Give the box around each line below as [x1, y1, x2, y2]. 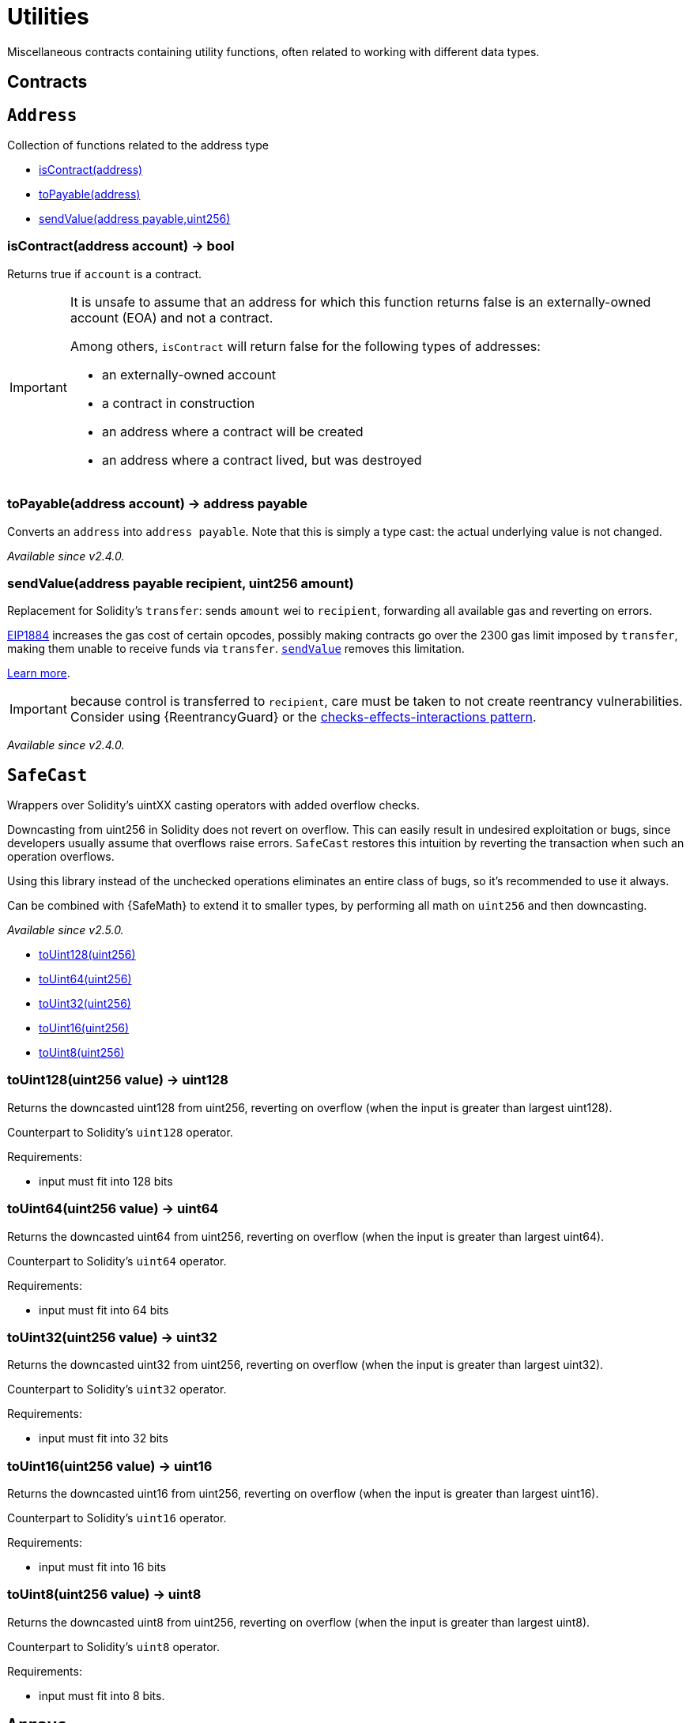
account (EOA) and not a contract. [70, 309, 273, 326]
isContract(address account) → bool [7, 238, 235, 254]
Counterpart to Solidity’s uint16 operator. [7, 1511, 227, 1525]
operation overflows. [7, 850, 115, 864]
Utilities [7, 3, 89, 30]
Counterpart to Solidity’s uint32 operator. [7, 1382, 227, 1397]
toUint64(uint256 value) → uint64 [7, 1201, 219, 1217]
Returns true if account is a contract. [7, 266, 202, 281]
